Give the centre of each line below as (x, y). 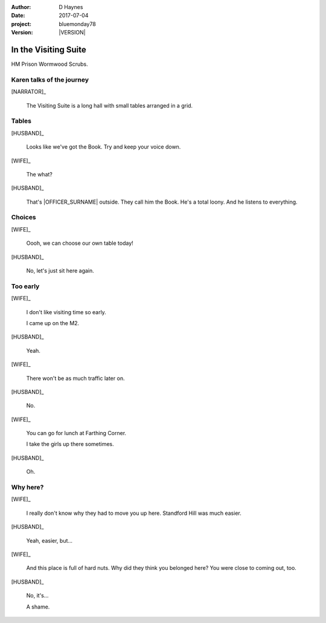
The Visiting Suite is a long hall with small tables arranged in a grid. (110, 105)
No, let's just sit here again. (60, 271)
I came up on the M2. (53, 323)
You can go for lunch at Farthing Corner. (76, 433)
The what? (39, 174)
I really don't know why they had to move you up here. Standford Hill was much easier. (134, 513)
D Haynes (71, 7)
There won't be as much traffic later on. (75, 378)
